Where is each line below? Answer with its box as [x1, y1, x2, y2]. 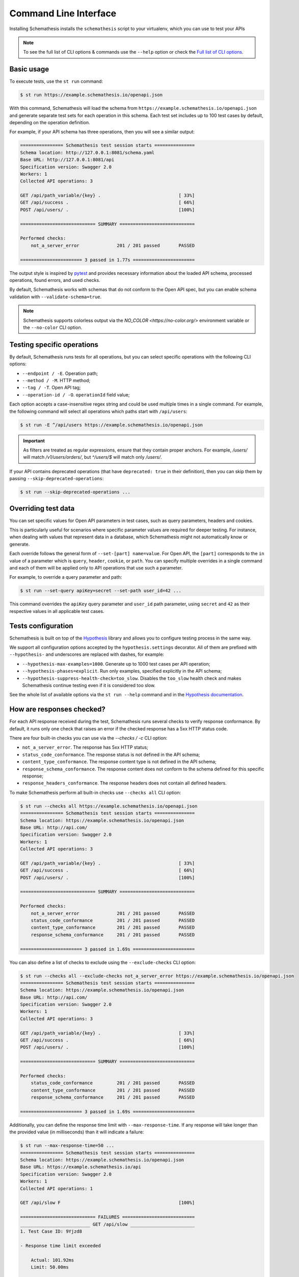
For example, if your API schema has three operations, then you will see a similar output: [9, 129, 195, 135]
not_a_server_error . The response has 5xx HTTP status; [22, 744, 149, 750]
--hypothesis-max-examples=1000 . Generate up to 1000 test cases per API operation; [22, 660, 211, 667]
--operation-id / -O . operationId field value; [22, 391, 130, 398]
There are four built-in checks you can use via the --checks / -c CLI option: [9, 735, 168, 741]
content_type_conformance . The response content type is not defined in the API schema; [22, 759, 216, 765]
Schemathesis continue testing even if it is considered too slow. [22, 682, 156, 688]
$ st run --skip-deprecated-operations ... [20, 489, 131, 495]
